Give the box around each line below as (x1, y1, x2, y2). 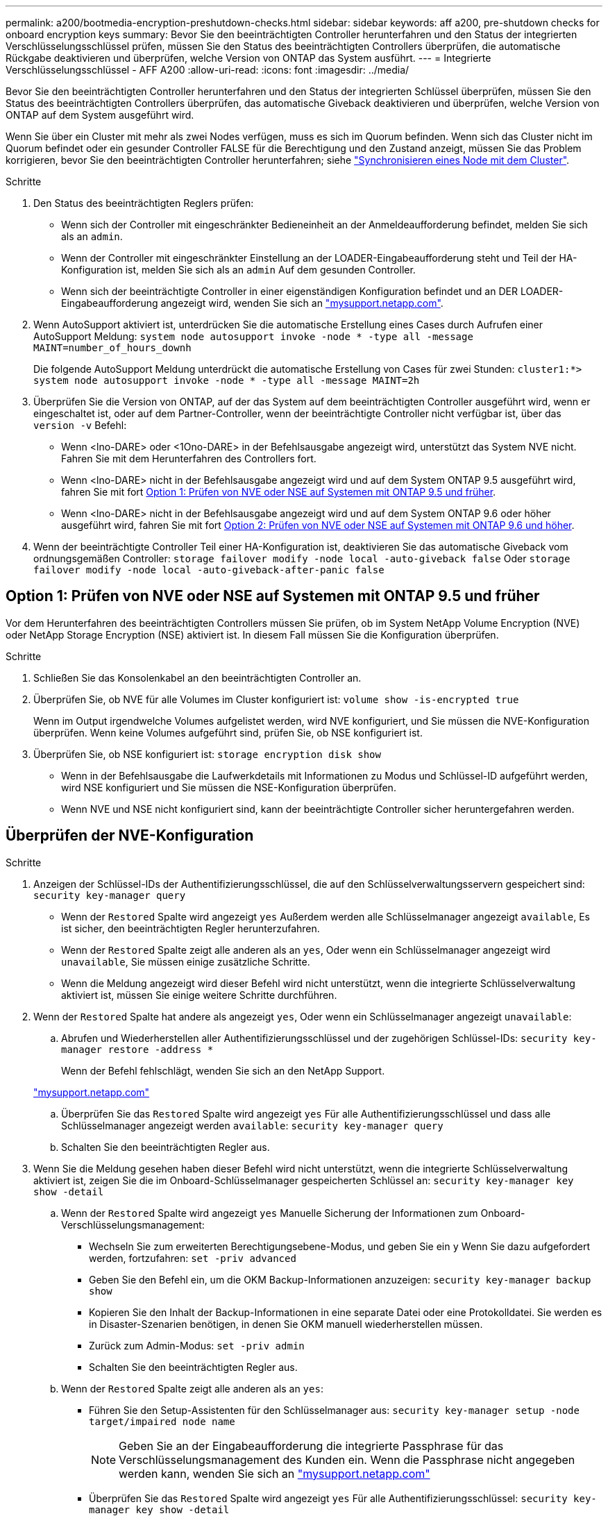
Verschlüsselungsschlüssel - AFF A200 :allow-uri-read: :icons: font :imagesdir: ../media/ (6, 64, 409, 76)
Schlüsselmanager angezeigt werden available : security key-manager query (61, 1119, 444, 1131)
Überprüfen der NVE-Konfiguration (6, 827, 254, 845)
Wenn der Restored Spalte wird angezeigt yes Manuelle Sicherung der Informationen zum (61, 1206, 478, 1219)
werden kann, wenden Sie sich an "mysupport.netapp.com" (119, 1466, 430, 1481)
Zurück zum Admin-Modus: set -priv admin (89, 1339, 305, 1351)
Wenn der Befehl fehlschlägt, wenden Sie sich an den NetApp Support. (61, 1064, 385, 1077)
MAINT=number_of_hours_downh (33, 342, 192, 353)
